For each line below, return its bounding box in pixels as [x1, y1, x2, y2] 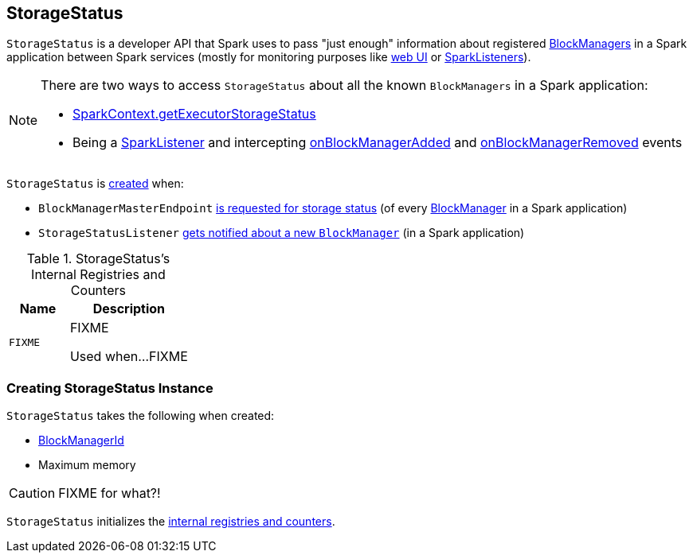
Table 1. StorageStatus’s [26, 250, 170, 267]
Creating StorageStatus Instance [6, 379, 213, 396]
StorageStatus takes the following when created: [6, 409, 275, 423]
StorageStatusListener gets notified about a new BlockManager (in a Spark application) [38, 226, 525, 240]
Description [92, 301, 166, 317]
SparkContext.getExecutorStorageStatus [72, 106, 316, 122]
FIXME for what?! [58, 485, 161, 502]
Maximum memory [38, 458, 136, 472]
